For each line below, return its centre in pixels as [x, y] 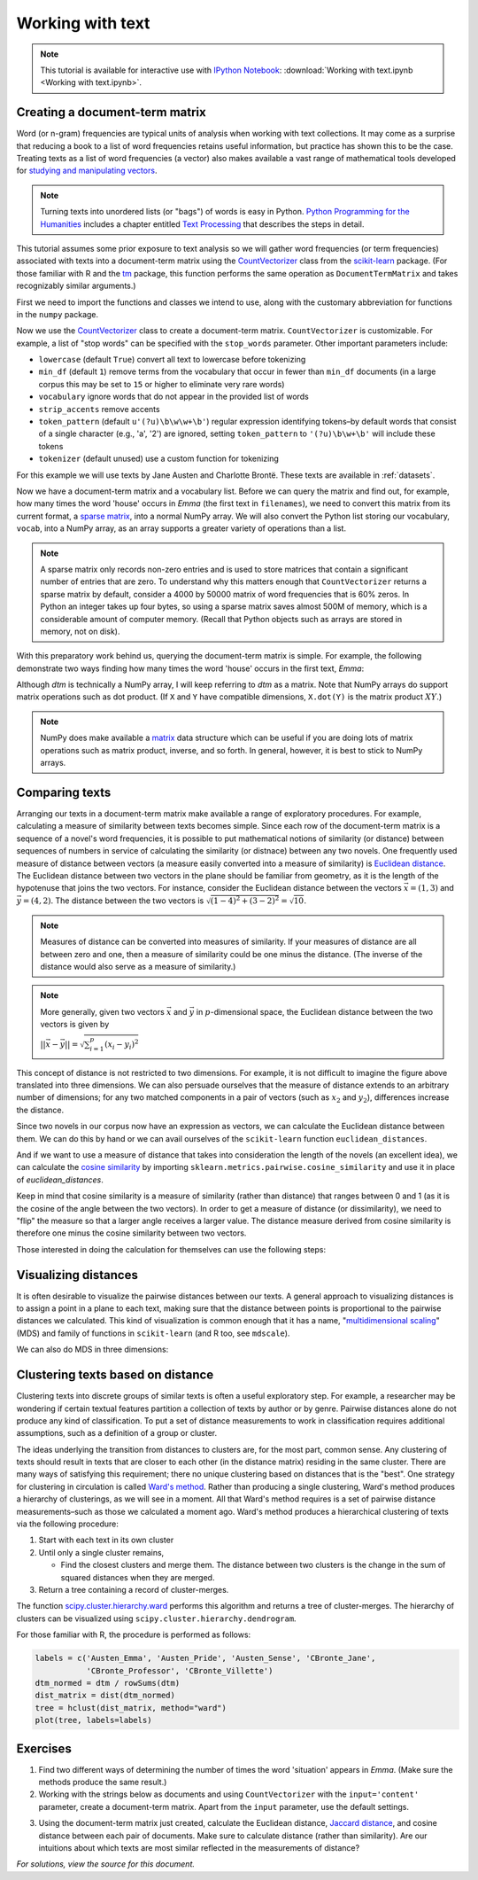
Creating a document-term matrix [112, 112]
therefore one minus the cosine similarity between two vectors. [131, 1233]
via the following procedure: [67, 1524]
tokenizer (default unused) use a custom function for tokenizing [158, 459]
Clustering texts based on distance [115, 1375]
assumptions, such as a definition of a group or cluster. [116, 1433]
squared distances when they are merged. [138, 1577]
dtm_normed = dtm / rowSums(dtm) [108, 1683]
